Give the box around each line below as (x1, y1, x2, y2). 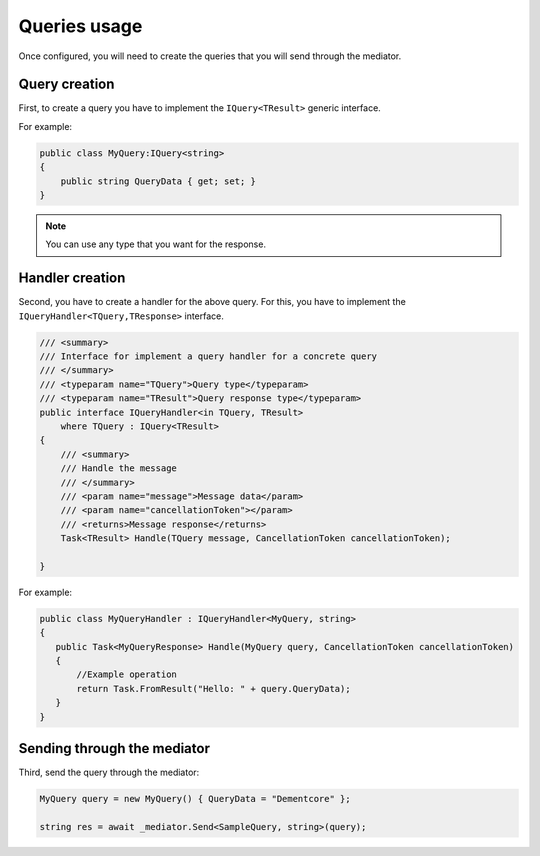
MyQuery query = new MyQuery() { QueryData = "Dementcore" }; (39, 793, 351, 805)
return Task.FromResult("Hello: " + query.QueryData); (76, 683, 351, 694)
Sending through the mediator (18, 740, 210, 757)
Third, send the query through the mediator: (18, 766, 200, 779)
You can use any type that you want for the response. (45, 238, 267, 250)
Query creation (18, 76, 115, 93)
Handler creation (18, 270, 126, 287)
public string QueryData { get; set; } (60, 175, 257, 187)
